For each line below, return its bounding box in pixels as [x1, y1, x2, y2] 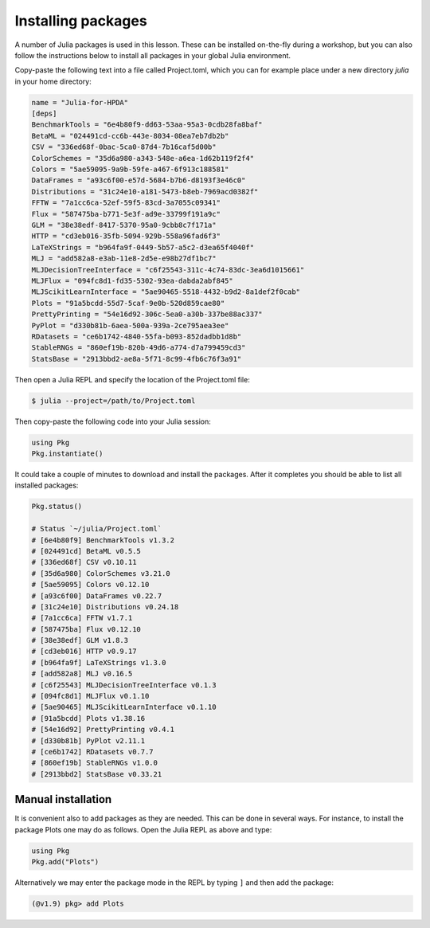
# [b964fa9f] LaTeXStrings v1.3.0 [31, 658, 166, 667]
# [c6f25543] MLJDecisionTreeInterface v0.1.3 [31, 680, 217, 689]
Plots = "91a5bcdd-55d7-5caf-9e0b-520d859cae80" [31, 299, 225, 307]
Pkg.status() [31, 502, 83, 511]
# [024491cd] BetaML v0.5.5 [31, 546, 141, 555]
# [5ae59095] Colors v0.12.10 [31, 580, 150, 589]
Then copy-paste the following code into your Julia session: [14, 417, 211, 426]
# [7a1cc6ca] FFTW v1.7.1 [31, 613, 133, 623]
